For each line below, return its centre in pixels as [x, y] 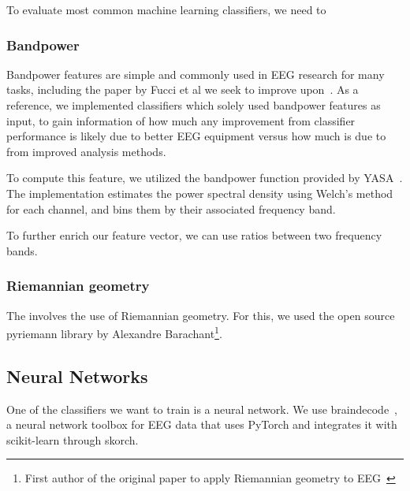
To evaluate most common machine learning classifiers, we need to [166, 9]
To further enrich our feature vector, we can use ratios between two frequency [194, 235]
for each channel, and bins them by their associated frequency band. [171, 208]
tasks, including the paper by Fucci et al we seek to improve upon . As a [183, 89]
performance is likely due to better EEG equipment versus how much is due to [196, 136]
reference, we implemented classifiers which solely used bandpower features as [194, 105]
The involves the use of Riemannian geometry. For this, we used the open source [201, 315]
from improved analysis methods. [86, 151]
